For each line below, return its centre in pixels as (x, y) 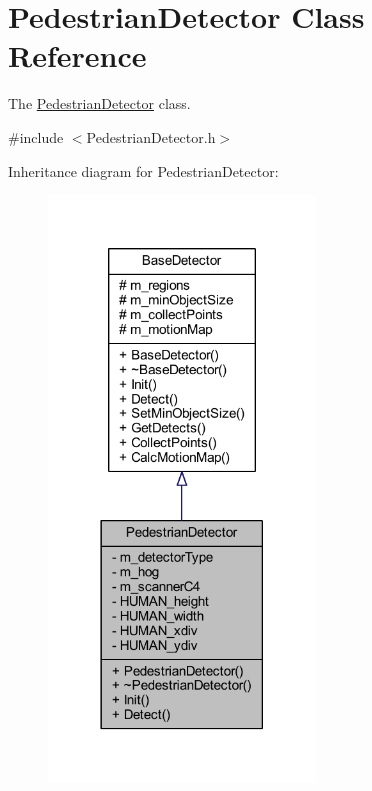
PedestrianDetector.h (151, 136)
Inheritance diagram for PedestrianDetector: (143, 170)
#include (36, 136)
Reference (77, 55)
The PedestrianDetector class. (99, 103)
